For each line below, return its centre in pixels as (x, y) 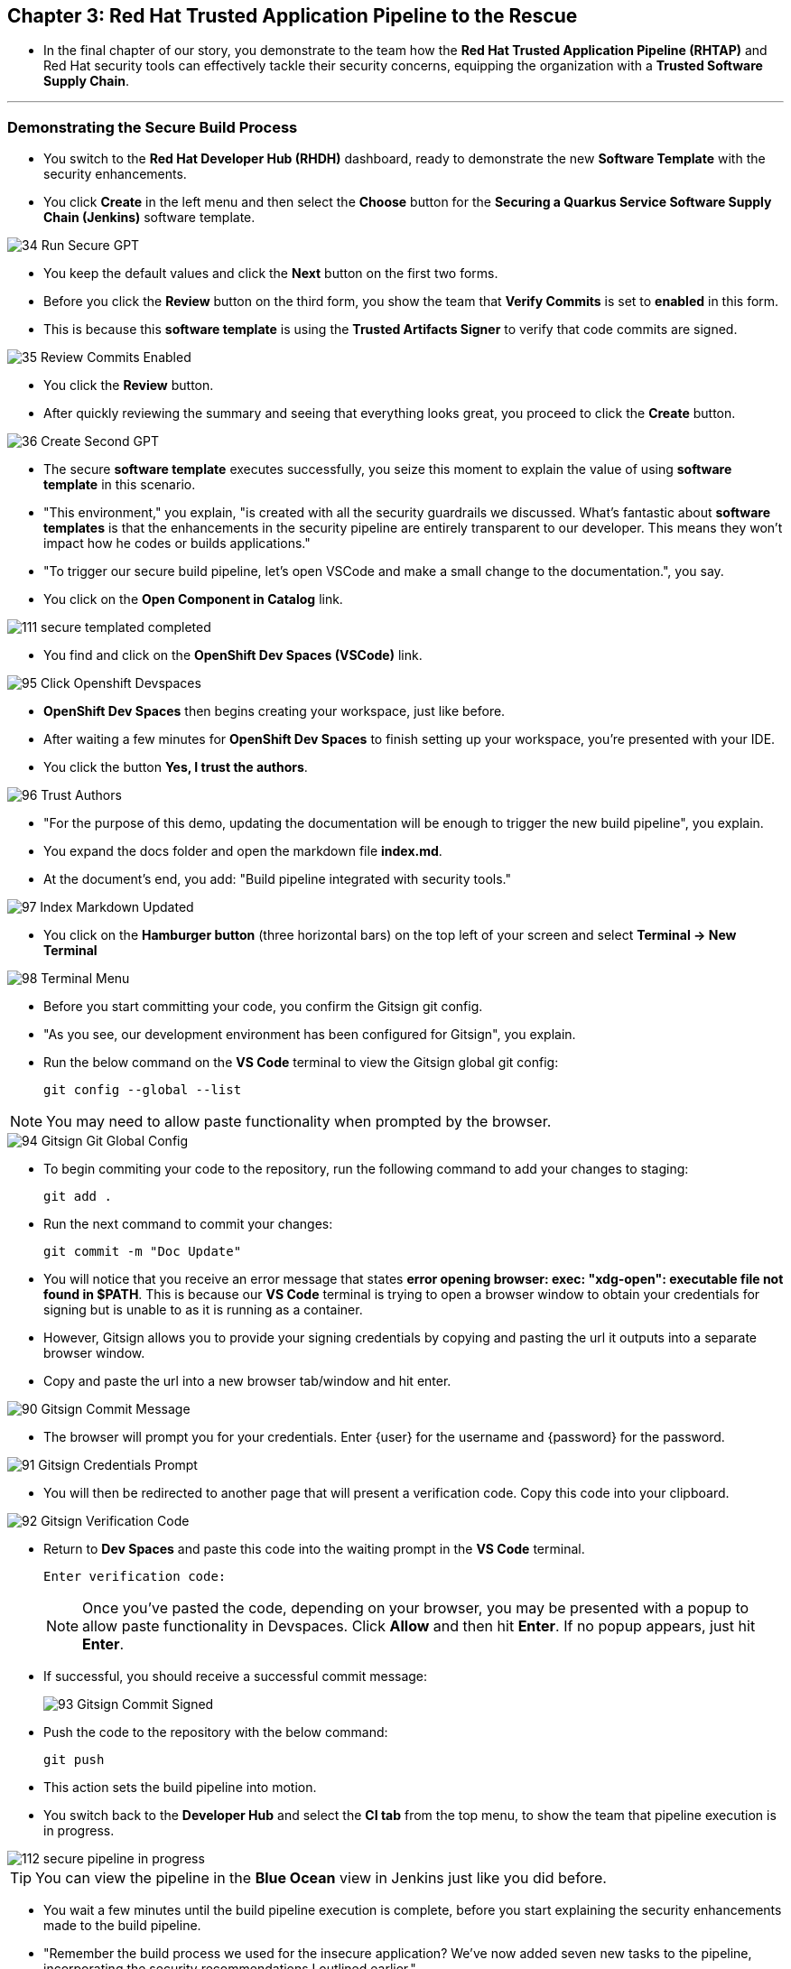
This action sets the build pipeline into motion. (180, 1788)
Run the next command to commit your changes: (188, 1224)
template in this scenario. (120, 485)
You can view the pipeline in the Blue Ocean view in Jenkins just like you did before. (321, 1878)
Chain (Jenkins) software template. (149, 218)
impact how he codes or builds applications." (177, 543)
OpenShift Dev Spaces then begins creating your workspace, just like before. (275, 711)
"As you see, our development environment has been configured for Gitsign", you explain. (310, 1035)
